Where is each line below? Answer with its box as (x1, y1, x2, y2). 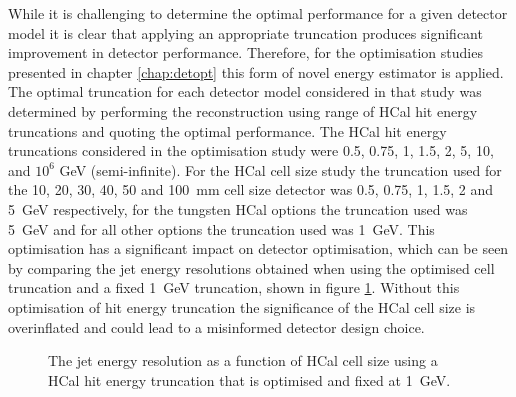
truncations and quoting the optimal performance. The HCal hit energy (8, 120, 447, 141)
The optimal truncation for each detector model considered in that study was (8, 81, 482, 102)
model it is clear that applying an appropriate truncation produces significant (8, 22, 483, 43)
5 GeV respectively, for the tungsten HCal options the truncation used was (8, 198, 468, 219)
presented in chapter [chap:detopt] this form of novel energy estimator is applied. (8, 61, 504, 82)
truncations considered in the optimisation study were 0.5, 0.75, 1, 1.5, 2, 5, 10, (8, 140, 494, 161)
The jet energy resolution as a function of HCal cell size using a (48, 350, 438, 371)
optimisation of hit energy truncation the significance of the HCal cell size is (8, 296, 476, 317)
